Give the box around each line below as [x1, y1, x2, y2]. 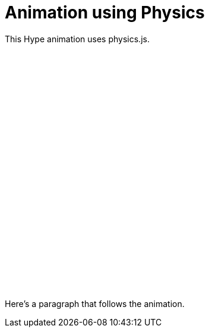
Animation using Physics [5, 2, 205, 23]
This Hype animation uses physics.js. [5, 33, 150, 44]
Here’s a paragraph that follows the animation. [5, 298, 185, 309]
